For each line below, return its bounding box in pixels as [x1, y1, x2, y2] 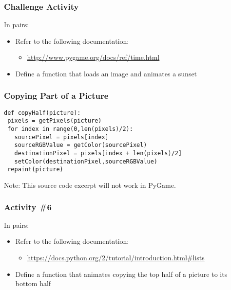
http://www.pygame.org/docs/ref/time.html [27, 52, 160, 62]
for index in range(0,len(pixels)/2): [7, 126, 133, 133]
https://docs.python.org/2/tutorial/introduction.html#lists [27, 253, 205, 263]
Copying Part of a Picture [4, 89, 109, 101]
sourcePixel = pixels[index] [14, 133, 109, 141]
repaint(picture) [7, 166, 63, 173]
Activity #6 [4, 200, 52, 213]
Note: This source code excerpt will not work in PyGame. [4, 180, 176, 190]
